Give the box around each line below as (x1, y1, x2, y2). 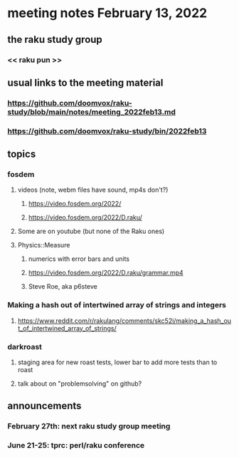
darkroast (7, 342, 43, 351)
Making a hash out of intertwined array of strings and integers (7, 300, 226, 310)
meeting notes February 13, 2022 (7, 5, 208, 21)
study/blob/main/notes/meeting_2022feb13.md (7, 107, 176, 117)
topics (7, 148, 36, 160)
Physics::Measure (17, 241, 70, 250)
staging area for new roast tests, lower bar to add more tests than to (17, 358, 218, 366)
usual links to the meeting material (7, 76, 164, 88)
